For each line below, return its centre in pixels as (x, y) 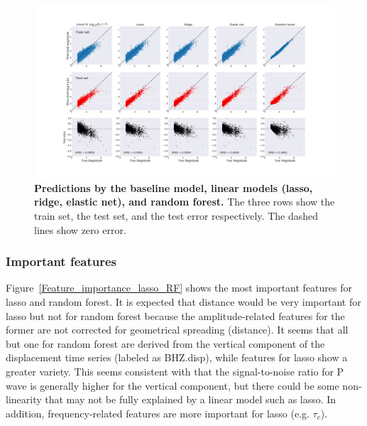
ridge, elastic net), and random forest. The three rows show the (185, 202)
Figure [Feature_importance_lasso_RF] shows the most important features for (179, 288)
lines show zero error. (80, 229)
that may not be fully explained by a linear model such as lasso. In (191, 399)
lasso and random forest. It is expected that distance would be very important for (183, 302)
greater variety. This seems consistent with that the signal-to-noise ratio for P (175, 371)
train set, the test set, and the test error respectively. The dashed (176, 215)
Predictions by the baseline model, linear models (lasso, (174, 187)
